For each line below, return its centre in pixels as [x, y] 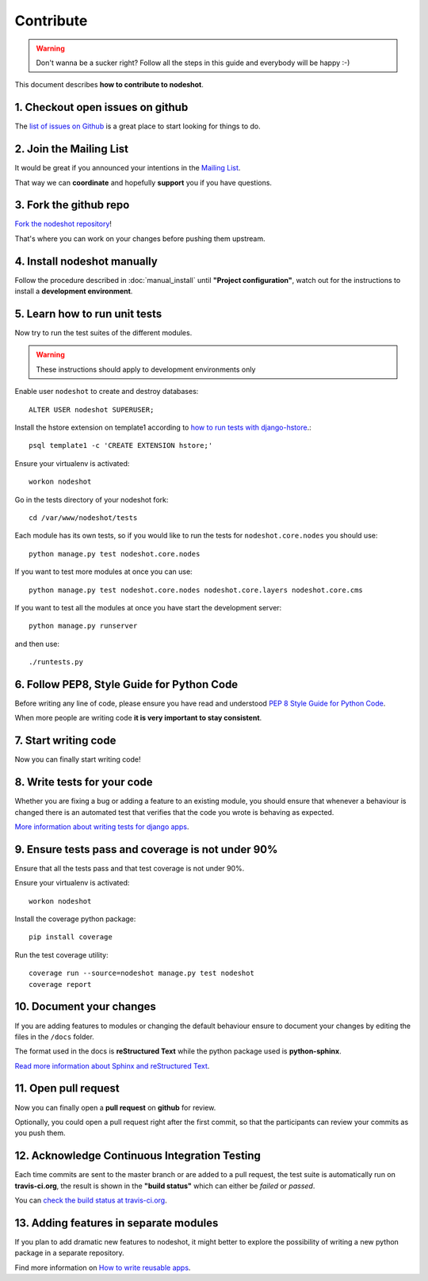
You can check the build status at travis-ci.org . [91, 1200]
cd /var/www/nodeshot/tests [83, 518]
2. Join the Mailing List [71, 149]
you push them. [40, 1133]
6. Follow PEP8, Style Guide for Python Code [126, 684]
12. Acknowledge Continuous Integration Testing [138, 1156]
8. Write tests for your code [84, 782]
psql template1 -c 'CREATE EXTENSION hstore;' [121, 445]
